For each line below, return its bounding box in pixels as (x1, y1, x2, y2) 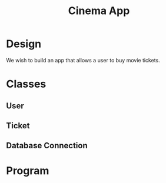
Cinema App (68, 4, 130, 18)
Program (6, 164, 49, 178)
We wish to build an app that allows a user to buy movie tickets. (6, 56, 160, 64)
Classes (6, 78, 47, 91)
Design (6, 37, 42, 51)
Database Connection (6, 141, 88, 151)
